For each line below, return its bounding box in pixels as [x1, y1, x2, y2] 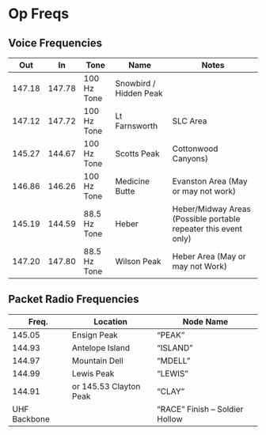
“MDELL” [157, 355, 191, 366]
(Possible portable [172, 214, 241, 224]
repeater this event [172, 223, 243, 234]
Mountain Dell [71, 355, 124, 366]
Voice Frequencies [8, 36, 103, 50]
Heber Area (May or [172, 251, 247, 262]
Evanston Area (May [172, 176, 248, 187]
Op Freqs [8, 5, 70, 23]
